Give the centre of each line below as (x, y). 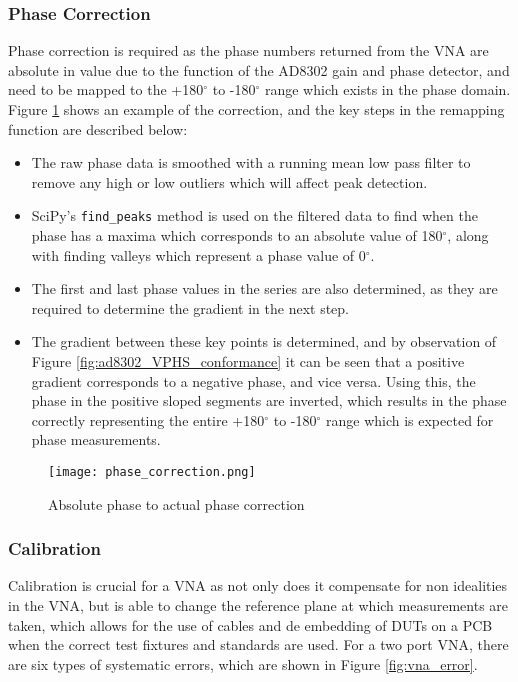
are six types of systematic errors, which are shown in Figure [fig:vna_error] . (243, 663)
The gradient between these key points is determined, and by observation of (264, 341)
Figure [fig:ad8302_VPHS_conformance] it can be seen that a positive (248, 361)
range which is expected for (409, 419)
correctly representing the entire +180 (148, 419)
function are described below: (98, 128)
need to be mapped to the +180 (106, 89)
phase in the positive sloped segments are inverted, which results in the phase (269, 400)
